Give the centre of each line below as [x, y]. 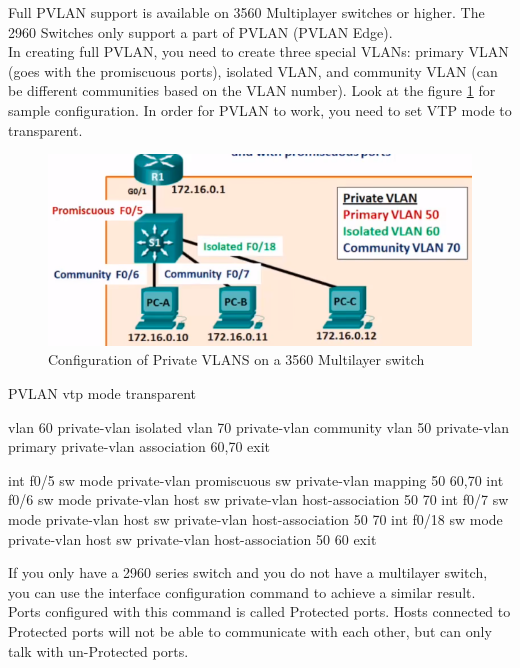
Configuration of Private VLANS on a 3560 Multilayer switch [236, 359]
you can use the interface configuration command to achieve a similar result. [242, 591]
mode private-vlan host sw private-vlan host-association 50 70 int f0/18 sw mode [255, 519]
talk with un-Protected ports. [98, 650]
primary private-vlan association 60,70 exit [139, 446]
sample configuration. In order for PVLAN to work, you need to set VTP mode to [260, 109]
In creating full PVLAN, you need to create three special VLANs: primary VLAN [258, 51]
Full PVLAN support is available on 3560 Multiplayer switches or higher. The [246, 12]
